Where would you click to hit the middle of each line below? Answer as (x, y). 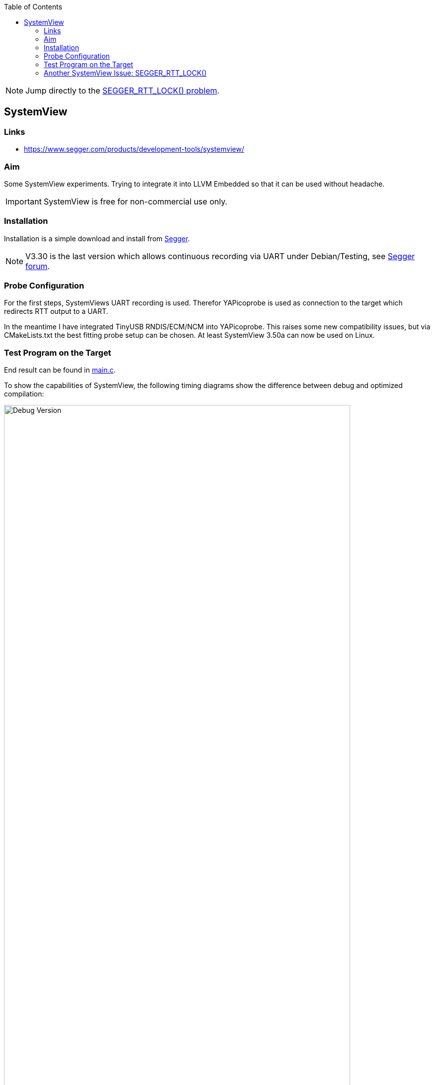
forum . (38, 266)
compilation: (24, 394)
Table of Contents (33, 7)
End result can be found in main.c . (60, 370)
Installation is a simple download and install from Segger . (97, 238)
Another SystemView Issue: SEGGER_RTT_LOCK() (125, 73)
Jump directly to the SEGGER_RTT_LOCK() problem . (122, 91)
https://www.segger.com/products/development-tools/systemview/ (134, 149)
